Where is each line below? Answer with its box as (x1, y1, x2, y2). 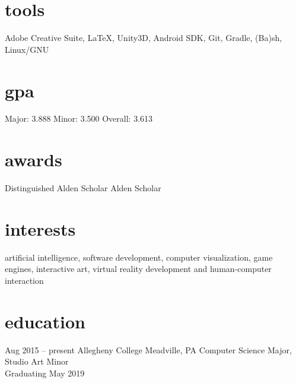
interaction (5, 274, 44, 287)
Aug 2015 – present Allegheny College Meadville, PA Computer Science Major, (5, 343, 292, 356)
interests (5, 216, 76, 240)
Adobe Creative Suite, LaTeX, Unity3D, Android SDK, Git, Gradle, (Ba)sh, (5, 31, 282, 44)
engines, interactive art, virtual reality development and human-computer (5, 262, 272, 275)
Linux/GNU (5, 43, 49, 55)
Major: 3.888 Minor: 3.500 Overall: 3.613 (5, 112, 153, 125)
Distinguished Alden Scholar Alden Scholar (5, 182, 161, 194)
